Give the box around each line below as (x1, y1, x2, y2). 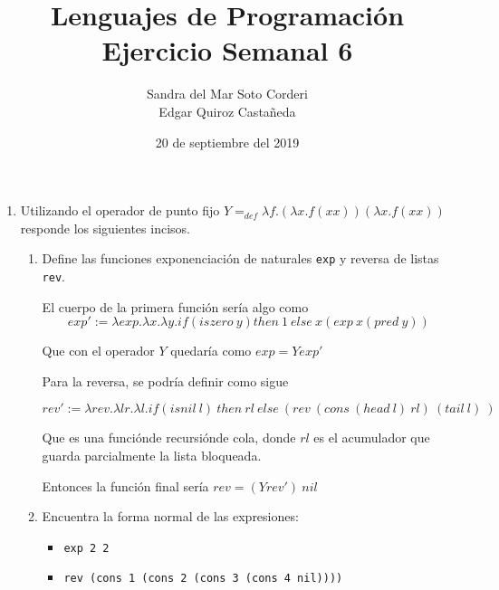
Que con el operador (42, 341, 155, 360)
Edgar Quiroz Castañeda (158, 101, 296, 120)
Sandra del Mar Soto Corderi (147, 84, 308, 103)
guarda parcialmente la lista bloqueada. (42, 445, 262, 464)
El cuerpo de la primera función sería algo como (42, 297, 309, 316)
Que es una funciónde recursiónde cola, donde (42, 428, 296, 447)
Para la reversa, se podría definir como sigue (42, 371, 289, 390)
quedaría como (170, 341, 252, 360)
